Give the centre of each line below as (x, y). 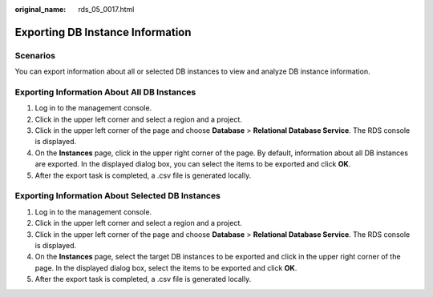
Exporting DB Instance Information (103, 32)
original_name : (40, 9)
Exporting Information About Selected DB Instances (117, 196)
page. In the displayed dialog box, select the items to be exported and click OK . (166, 267)
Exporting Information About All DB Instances (105, 92)
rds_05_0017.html (106, 9)
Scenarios (35, 55)
